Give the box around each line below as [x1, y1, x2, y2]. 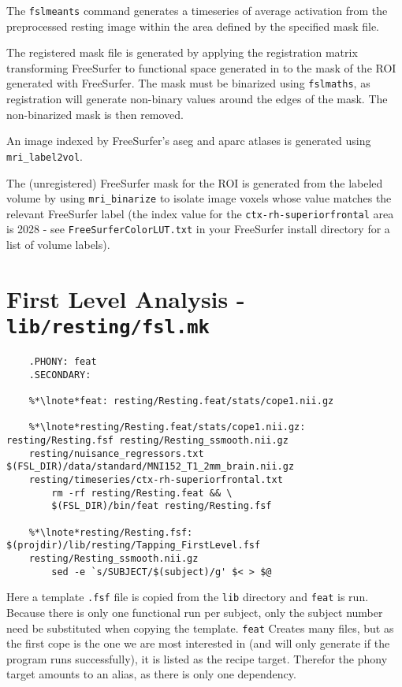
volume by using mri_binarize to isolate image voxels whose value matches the [6, 190, 392, 206]
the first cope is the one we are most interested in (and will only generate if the [6, 635, 390, 652]
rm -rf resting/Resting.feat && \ [51, 487, 233, 499]
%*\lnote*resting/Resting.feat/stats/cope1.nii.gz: [28, 421, 306, 433]
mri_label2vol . [6, 147, 83, 164]
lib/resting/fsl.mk [6, 316, 210, 339]
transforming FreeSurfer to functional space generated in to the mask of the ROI [6, 59, 396, 76]
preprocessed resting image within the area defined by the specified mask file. [6, 17, 380, 34]
